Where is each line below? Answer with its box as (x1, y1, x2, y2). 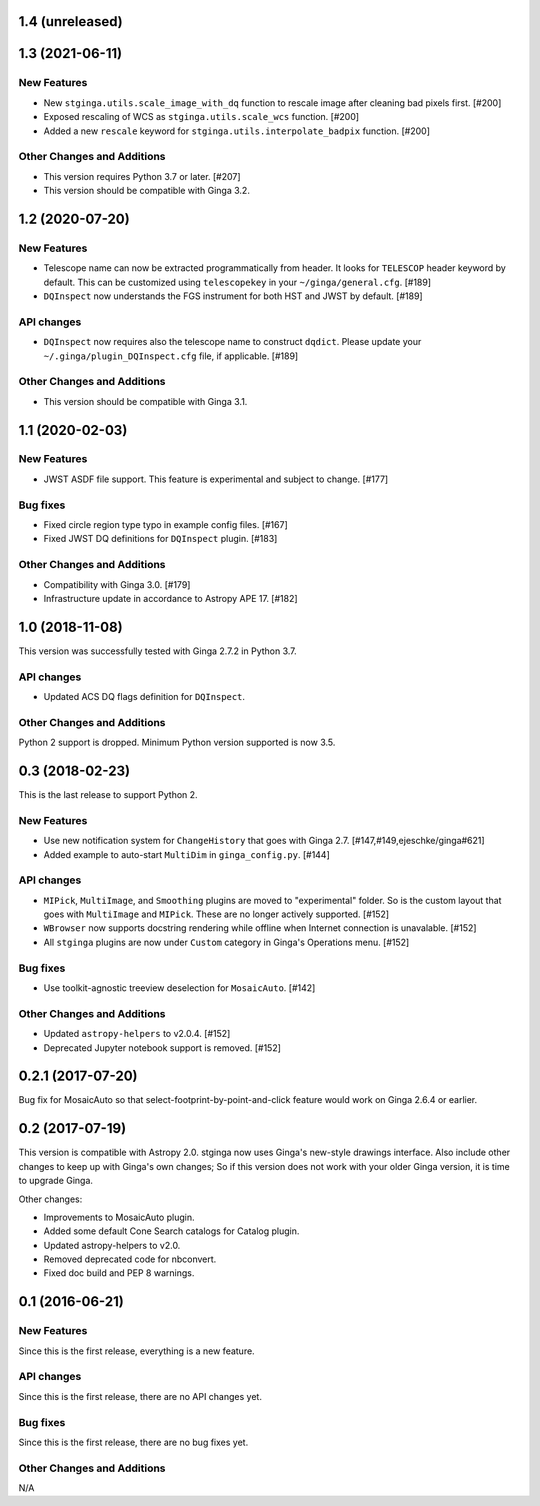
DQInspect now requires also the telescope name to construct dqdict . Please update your (43, 336, 422, 348)
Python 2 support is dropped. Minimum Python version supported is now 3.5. (18, 736, 336, 749)
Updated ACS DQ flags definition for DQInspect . (43, 690, 245, 702)
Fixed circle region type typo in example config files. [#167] (43, 519, 289, 530)
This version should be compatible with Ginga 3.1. (43, 395, 248, 407)
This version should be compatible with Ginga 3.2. (43, 185, 250, 197)
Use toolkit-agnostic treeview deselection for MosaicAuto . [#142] (43, 982, 316, 994)
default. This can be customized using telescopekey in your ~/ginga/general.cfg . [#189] (43, 276, 432, 288)
